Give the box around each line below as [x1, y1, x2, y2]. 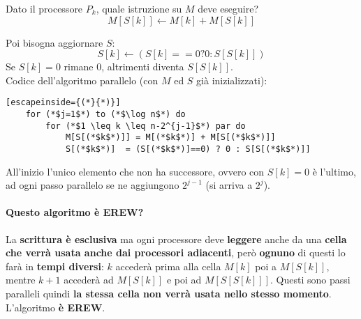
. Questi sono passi [270, 272, 351, 287]
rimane [64, 59, 94, 74]
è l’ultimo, [312, 164, 356, 178]
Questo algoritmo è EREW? [6, 205, 144, 219]
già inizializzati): [196, 72, 267, 87]
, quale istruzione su [96, 1, 182, 15]
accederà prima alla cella [115, 258, 221, 273]
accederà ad [64, 272, 114, 287]
